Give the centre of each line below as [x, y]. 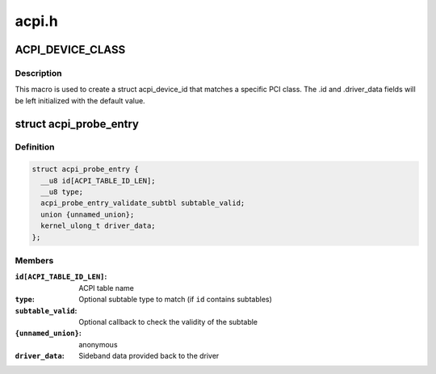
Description [38, 73]
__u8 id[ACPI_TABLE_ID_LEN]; [99, 181]
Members [34, 260]
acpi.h [36, 21]
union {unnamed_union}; [88, 214]
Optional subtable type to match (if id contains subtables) [175, 300]
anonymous [98, 344]
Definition [35, 147]
